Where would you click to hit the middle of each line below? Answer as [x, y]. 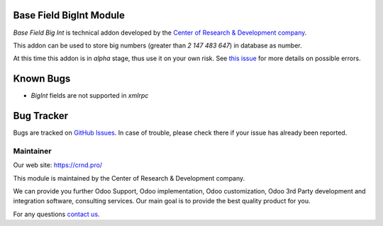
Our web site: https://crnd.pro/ [58, 165]
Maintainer [32, 151]
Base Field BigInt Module [69, 15]
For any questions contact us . [56, 214]
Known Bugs [42, 79]
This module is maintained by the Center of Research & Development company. [129, 178]
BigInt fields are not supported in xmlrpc [90, 96]
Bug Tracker [41, 116]
